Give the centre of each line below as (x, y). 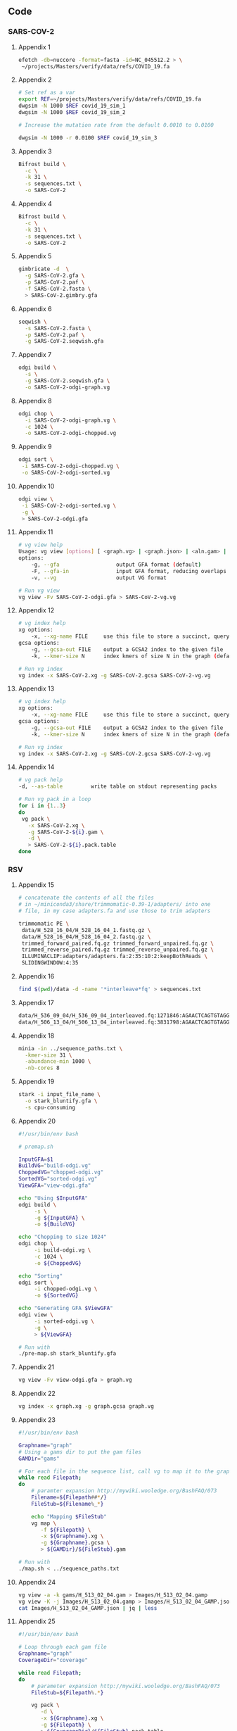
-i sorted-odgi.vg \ (64, 1321)
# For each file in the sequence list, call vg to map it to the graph (125, 1471)
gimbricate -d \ (44, 269)
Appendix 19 (36, 1082)
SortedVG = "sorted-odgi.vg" (58, 1179)
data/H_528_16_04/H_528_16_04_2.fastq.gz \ (86, 937)
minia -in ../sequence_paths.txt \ (70, 1048)
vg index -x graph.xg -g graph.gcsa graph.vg (86, 1406)
